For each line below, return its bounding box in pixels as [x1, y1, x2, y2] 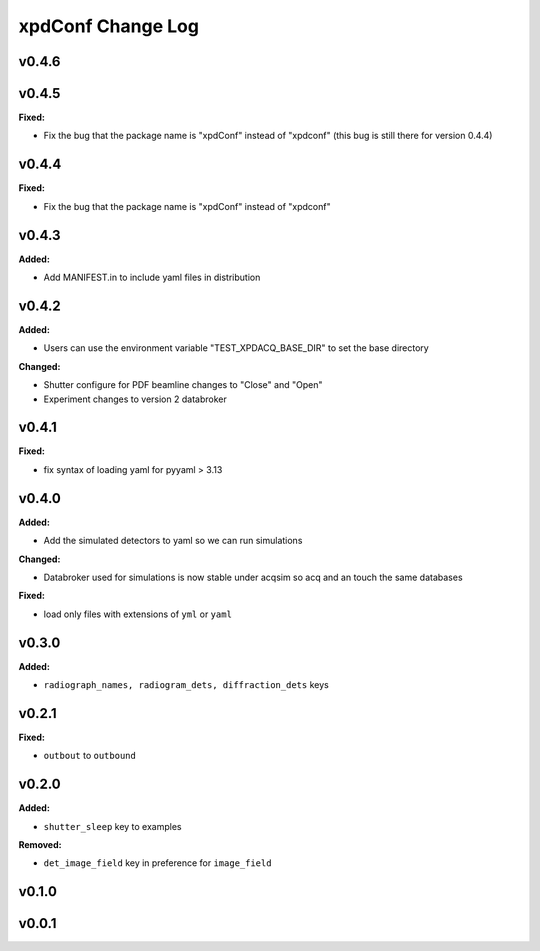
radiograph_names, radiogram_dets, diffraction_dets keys [43, 678, 329, 690]
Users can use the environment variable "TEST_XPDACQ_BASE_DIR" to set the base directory [43, 342, 429, 354]
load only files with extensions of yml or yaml [43, 608, 232, 620]
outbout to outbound [43, 750, 137, 762]
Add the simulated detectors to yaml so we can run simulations [43, 535, 303, 547]
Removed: [18, 838, 62, 850]
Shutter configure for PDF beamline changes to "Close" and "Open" [43, 379, 323, 391]
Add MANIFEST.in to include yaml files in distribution [43, 271, 261, 284]
